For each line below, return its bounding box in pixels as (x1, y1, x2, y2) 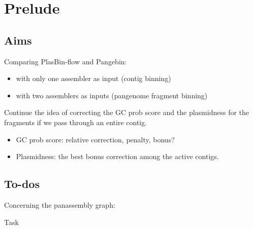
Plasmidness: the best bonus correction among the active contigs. (16, 151, 219, 162)
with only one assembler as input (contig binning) (16, 73, 171, 84)
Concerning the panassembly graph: (4, 199, 115, 210)
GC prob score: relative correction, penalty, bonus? (16, 134, 175, 144)
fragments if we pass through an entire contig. (4, 117, 147, 127)
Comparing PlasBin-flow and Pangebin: (4, 56, 127, 66)
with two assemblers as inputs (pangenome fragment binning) (16, 90, 208, 100)
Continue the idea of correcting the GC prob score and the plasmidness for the (4, 107, 249, 118)
